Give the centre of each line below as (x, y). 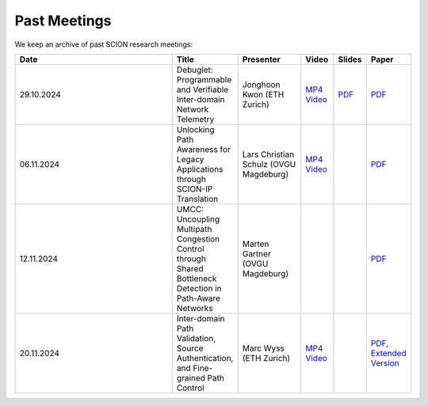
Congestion (198, 239)
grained (191, 378)
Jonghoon (261, 85)
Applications (200, 169)
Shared (190, 268)
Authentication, (205, 358)
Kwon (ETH (263, 94)
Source (190, 348)
